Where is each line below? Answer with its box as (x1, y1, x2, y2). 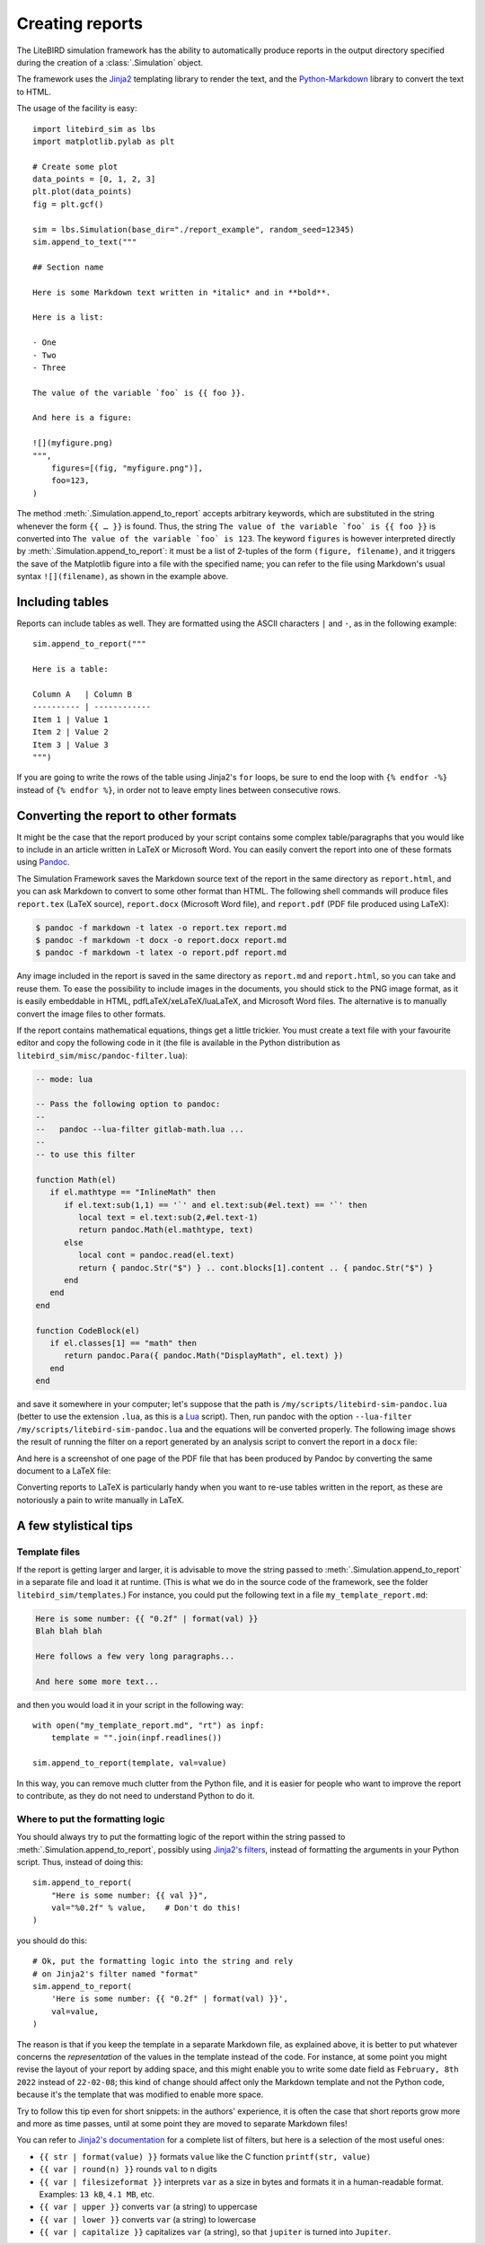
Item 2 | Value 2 (32, 727, 109, 737)
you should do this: (16, 1935, 88, 1946)
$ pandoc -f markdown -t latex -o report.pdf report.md (35, 947, 287, 958)
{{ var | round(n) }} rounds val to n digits (39, 2164, 217, 2175)
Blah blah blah (35, 1626, 102, 1636)
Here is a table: (32, 665, 109, 674)
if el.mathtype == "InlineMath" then (49, 1187, 216, 1198)
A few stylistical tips (16, 1518, 134, 1533)
